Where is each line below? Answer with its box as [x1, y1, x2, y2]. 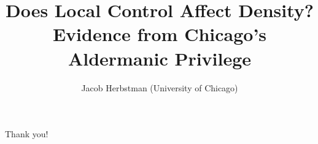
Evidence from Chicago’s [52, 21, 267, 47]
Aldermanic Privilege [68, 45, 252, 70]
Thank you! [5, 127, 48, 140]
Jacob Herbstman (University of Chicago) [81, 81, 238, 94]
